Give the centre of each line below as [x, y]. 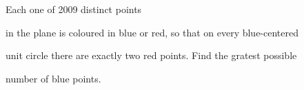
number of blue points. [53, 78]
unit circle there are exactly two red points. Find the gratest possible [151, 55]
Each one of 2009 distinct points [74, 9]
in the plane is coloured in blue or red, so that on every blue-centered [152, 32]
